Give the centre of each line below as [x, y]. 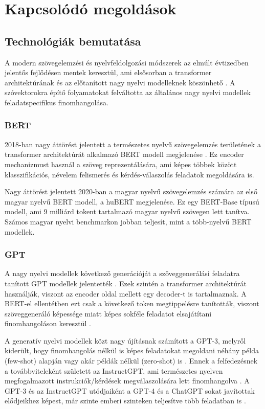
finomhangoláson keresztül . [48, 323]
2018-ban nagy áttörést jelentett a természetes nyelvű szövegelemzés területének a [133, 144]
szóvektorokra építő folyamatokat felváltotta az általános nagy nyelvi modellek [128, 92]
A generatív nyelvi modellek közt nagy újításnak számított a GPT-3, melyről [125, 340]
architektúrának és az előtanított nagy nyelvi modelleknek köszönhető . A [120, 82]
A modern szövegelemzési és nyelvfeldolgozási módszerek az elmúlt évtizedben [127, 62]
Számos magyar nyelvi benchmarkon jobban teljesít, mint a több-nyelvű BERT [128, 221]
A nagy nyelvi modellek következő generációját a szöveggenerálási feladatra [122, 273]
